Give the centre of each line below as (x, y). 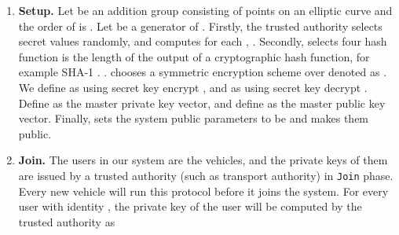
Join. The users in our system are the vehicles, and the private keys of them (203, 160)
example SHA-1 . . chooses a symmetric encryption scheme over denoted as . (203, 72)
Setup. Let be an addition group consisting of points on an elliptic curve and (205, 10)
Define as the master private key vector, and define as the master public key (202, 103)
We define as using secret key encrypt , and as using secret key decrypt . (193, 87)
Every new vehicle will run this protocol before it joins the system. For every (203, 191)
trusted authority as (67, 221)
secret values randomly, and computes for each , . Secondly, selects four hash (203, 41)
